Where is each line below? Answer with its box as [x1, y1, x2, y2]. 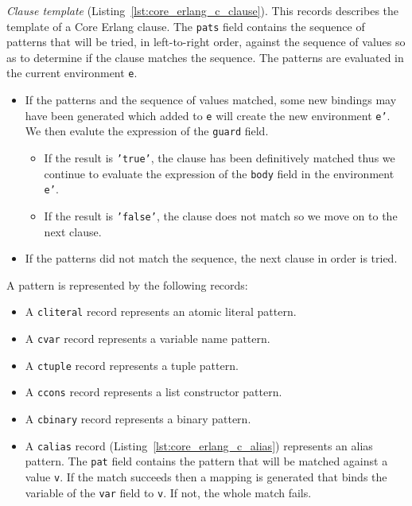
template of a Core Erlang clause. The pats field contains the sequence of [6, 18, 365, 34]
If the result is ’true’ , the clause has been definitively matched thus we [44, 150, 395, 165]
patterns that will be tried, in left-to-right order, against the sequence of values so [6, 33, 406, 50]
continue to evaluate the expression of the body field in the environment [44, 165, 395, 181]
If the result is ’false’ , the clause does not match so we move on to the [44, 207, 398, 224]
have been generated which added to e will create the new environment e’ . [25, 107, 391, 123]
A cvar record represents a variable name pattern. [25, 330, 270, 347]
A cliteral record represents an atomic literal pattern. [25, 303, 297, 320]
